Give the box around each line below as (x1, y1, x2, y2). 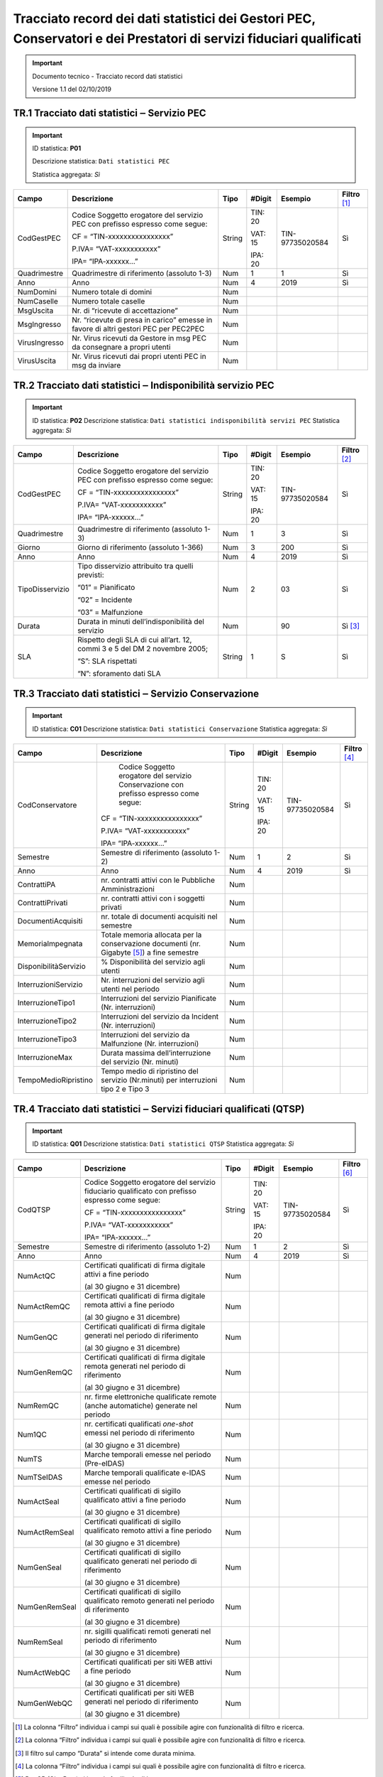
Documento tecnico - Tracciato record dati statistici (32, 72, 183, 80)
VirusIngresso (17, 338, 64, 348)
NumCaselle (17, 296, 58, 306)
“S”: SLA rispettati (77, 656, 138, 666)
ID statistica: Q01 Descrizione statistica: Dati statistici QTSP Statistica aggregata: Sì (32, 1139, 294, 1148)
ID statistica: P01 (32, 144, 82, 152)
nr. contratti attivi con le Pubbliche (100, 875, 216, 885)
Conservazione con (118, 780, 184, 790)
